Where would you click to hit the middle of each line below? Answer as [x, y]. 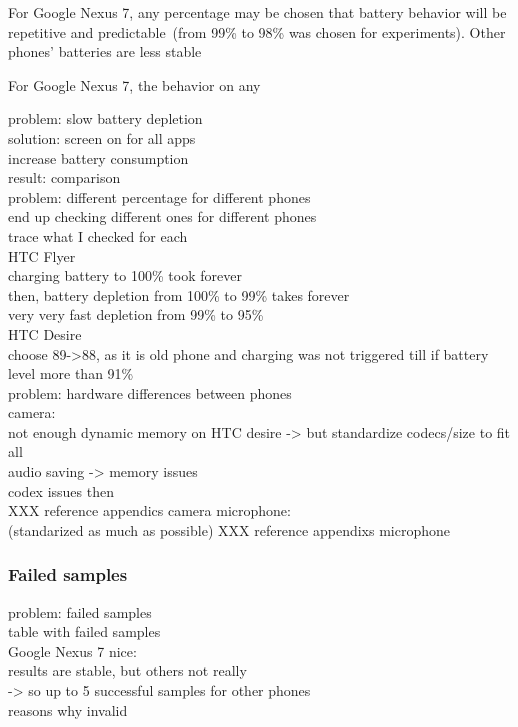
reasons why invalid [68, 709]
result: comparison [64, 177]
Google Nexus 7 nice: [72, 650]
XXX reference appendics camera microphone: [149, 510]
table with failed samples [84, 631]
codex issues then [61, 490]
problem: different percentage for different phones [159, 196]
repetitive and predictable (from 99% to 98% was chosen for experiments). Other [257, 31]
